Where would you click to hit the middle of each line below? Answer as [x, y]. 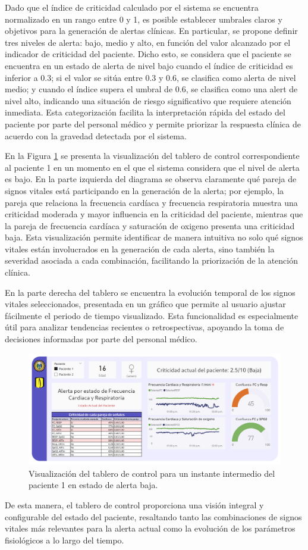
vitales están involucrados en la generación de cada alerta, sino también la [140, 249]
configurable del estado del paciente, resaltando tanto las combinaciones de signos [153, 516]
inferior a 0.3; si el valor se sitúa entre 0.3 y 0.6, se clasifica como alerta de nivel [150, 77]
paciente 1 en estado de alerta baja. [93, 485]
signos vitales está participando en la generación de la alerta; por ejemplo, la [144, 190]
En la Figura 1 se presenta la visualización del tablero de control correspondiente [152, 156]
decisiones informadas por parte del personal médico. [101, 339]
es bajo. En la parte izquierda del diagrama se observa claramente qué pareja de [151, 179]
